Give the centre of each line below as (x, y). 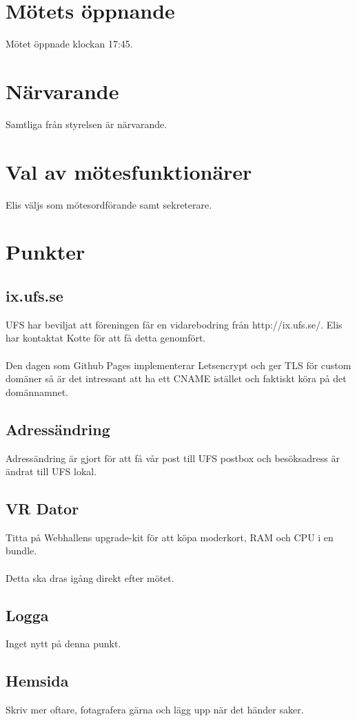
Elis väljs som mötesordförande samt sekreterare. (109, 204)
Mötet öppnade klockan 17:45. (69, 44)
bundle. (21, 551)
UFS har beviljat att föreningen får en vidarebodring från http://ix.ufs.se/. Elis (174, 324)
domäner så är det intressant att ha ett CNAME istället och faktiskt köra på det (176, 378)
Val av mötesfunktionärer (129, 171)
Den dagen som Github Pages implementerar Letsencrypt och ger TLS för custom (178, 365)
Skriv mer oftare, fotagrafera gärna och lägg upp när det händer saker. (155, 710)
